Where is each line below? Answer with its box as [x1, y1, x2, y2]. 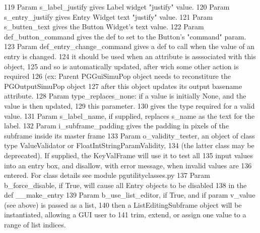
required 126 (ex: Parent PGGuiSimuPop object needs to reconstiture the [4, 71, 231, 81]
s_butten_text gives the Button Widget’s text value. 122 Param [4, 21, 204, 32]
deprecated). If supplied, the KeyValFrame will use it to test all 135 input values [4, 150, 253, 160]
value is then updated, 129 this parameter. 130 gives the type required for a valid [4, 100, 255, 111]
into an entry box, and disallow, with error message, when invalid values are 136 [4, 160, 252, 170]
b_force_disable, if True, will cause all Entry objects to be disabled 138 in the [4, 179, 247, 190]
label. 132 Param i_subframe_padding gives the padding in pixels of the [4, 120, 229, 131]
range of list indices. [4, 219, 66, 230]
